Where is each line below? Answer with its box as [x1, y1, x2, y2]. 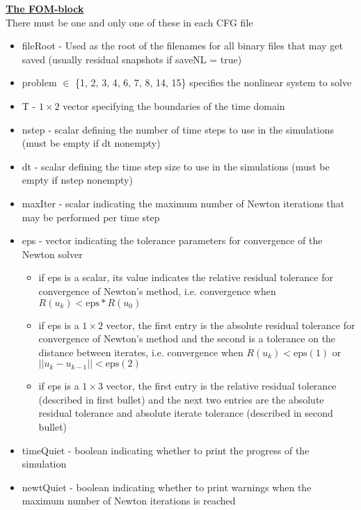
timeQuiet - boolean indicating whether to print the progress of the [22, 443, 310, 457]
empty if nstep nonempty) [22, 173, 133, 187]
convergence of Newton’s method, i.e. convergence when [38, 283, 276, 298]
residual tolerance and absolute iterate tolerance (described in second [38, 406, 333, 420]
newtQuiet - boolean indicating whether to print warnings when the [22, 479, 312, 494]
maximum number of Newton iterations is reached [22, 493, 236, 508]
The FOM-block [6, 1, 84, 15]
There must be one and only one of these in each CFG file [6, 15, 253, 29]
